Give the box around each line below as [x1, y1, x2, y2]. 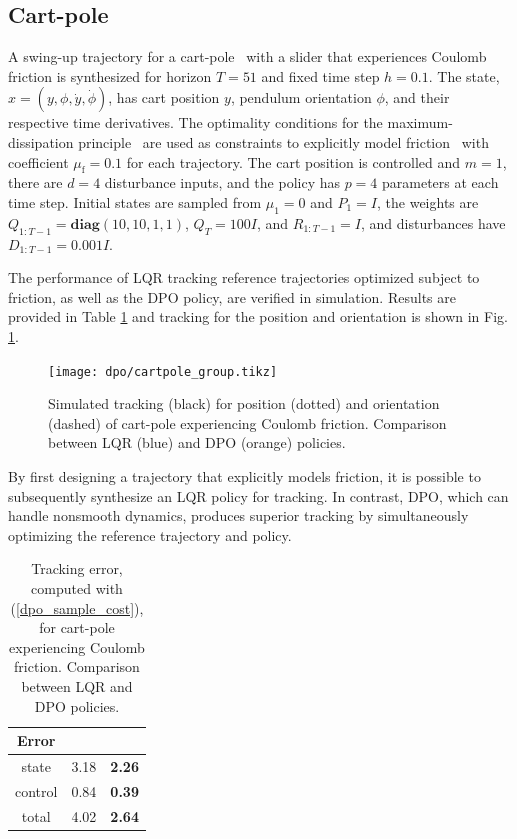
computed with [31, 577, 123, 598]
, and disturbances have [361, 212, 506, 233]
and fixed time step [261, 65, 380, 86]
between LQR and [21, 675, 133, 696]
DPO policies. [34, 695, 120, 716]
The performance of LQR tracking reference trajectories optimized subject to [8, 267, 480, 288]
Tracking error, [31, 558, 123, 579]
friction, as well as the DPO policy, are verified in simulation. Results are [8, 286, 456, 307]
